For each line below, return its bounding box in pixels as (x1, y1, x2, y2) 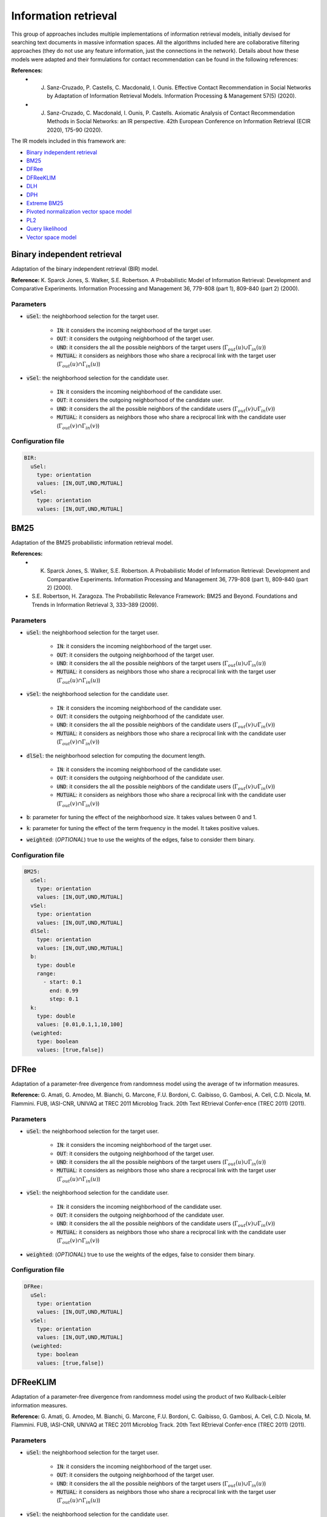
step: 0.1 (49, 996, 79, 1002)
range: (36, 970, 56, 977)
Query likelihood (26, 225, 68, 232)
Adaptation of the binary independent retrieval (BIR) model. (11, 265, 159, 272)
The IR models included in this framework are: (11, 137, 127, 145)
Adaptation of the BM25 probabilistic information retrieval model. (11, 539, 173, 546)
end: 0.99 (49, 987, 79, 994)
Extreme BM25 (26, 199, 64, 206)
